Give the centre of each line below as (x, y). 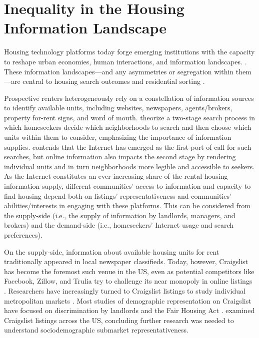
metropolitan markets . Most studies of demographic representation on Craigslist (128, 300)
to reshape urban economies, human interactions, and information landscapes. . (125, 61)
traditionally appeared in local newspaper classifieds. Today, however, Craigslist (126, 261)
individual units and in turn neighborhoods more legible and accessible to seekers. (129, 166)
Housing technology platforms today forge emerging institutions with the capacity (129, 52)
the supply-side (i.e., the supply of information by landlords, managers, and (120, 215)
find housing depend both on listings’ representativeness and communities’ (118, 195)
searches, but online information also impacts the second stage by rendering (120, 157)
